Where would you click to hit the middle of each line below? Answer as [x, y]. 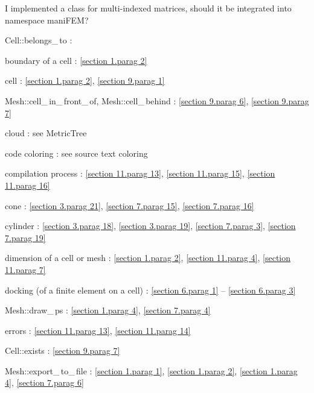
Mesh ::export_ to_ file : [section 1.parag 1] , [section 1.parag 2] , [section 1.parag [151, 370]
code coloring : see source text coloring [76, 153]
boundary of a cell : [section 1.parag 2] [76, 60]
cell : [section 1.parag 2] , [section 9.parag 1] [85, 80]
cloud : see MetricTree [46, 133]
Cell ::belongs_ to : [39, 40]
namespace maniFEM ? [47, 20]
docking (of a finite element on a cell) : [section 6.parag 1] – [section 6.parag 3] [150, 290]
